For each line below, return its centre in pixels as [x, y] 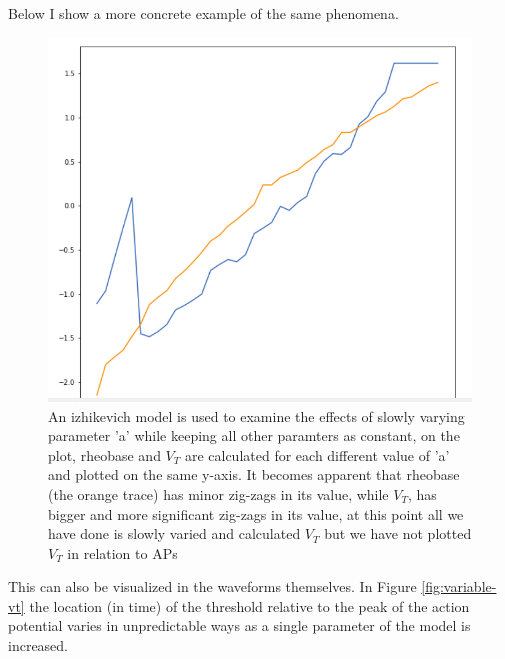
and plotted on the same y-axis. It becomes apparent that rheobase [254, 474]
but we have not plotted [398, 533]
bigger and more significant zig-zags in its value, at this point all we [256, 513]
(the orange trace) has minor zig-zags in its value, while [218, 493]
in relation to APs [122, 552]
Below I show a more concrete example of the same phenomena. [203, 13]
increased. [38, 645]
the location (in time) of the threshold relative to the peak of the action [249, 605]
